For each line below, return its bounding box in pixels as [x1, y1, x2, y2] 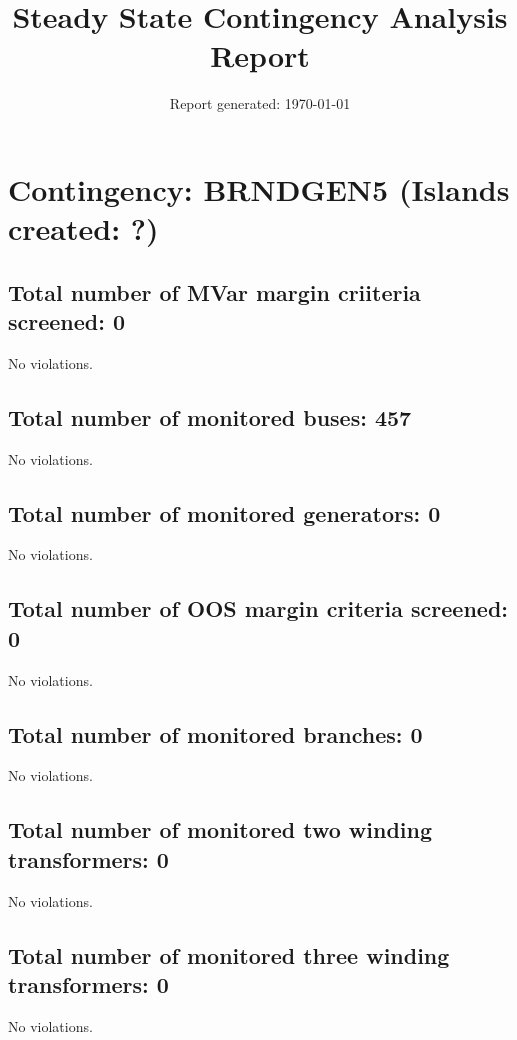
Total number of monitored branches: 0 [8, 718, 423, 749]
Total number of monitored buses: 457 [8, 401, 412, 432]
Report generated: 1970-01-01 [169, 93, 351, 114]
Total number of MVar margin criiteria [8, 276, 421, 307]
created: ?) [8, 208, 159, 249]
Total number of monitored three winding [8, 939, 450, 970]
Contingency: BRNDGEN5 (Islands [8, 168, 510, 209]
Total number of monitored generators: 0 [8, 497, 441, 528]
